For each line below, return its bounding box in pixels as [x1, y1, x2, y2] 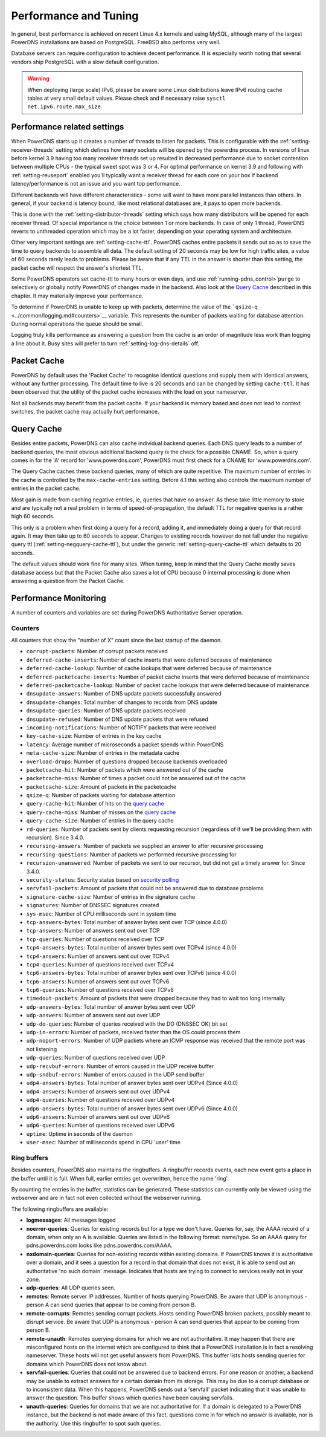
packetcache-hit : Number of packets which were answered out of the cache [26, 766, 223, 774]
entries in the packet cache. [11, 484, 81, 492]
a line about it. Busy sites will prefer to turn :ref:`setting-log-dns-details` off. [11, 339, 199, 347]
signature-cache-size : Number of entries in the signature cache [26, 893, 196, 901]
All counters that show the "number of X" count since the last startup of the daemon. [11, 637, 223, 644]
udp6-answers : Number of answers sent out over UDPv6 [26, 1113, 170, 1120]
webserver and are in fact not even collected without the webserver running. [11, 1194, 202, 1202]
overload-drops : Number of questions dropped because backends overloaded [26, 758, 228, 765]
